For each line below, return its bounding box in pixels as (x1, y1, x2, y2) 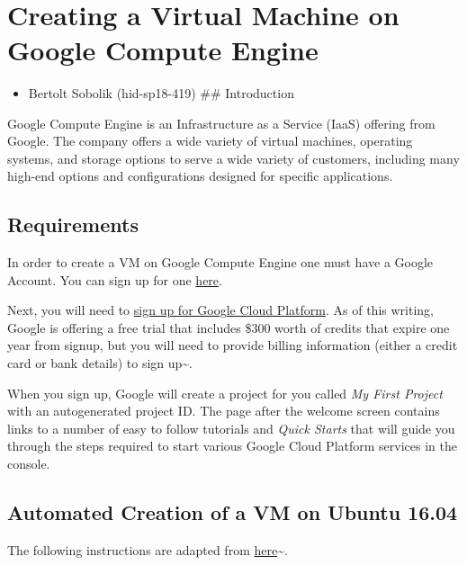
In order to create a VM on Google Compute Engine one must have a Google (7, 253, 434, 272)
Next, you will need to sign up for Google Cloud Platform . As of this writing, (7, 300, 434, 319)
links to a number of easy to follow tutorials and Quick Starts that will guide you (7, 418, 455, 437)
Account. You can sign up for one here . (7, 270, 222, 289)
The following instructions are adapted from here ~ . (7, 540, 288, 559)
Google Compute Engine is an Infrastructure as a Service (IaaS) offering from (7, 113, 436, 132)
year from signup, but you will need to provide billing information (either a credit (7, 336, 458, 354)
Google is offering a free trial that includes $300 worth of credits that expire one (7, 318, 450, 336)
